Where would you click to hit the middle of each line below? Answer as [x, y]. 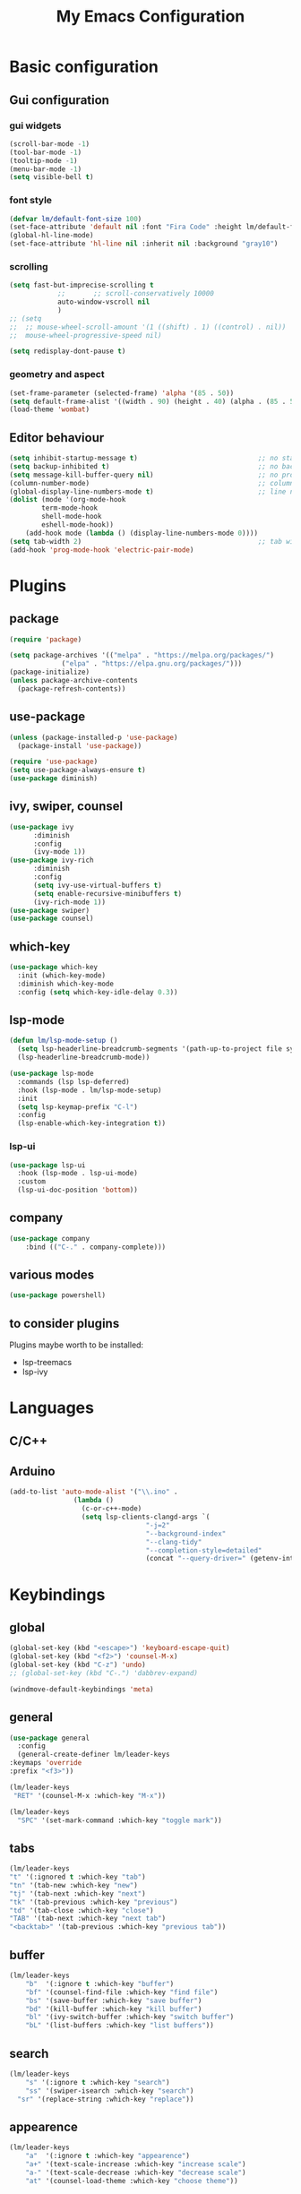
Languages [52, 1408]
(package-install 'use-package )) [80, 745]
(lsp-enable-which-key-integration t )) [92, 1123]
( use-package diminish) [54, 779]
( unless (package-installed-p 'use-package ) [94, 737]
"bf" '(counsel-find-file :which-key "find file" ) [122, 1992]
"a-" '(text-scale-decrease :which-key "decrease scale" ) [136, 2172]
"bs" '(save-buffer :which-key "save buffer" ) [114, 2000]
